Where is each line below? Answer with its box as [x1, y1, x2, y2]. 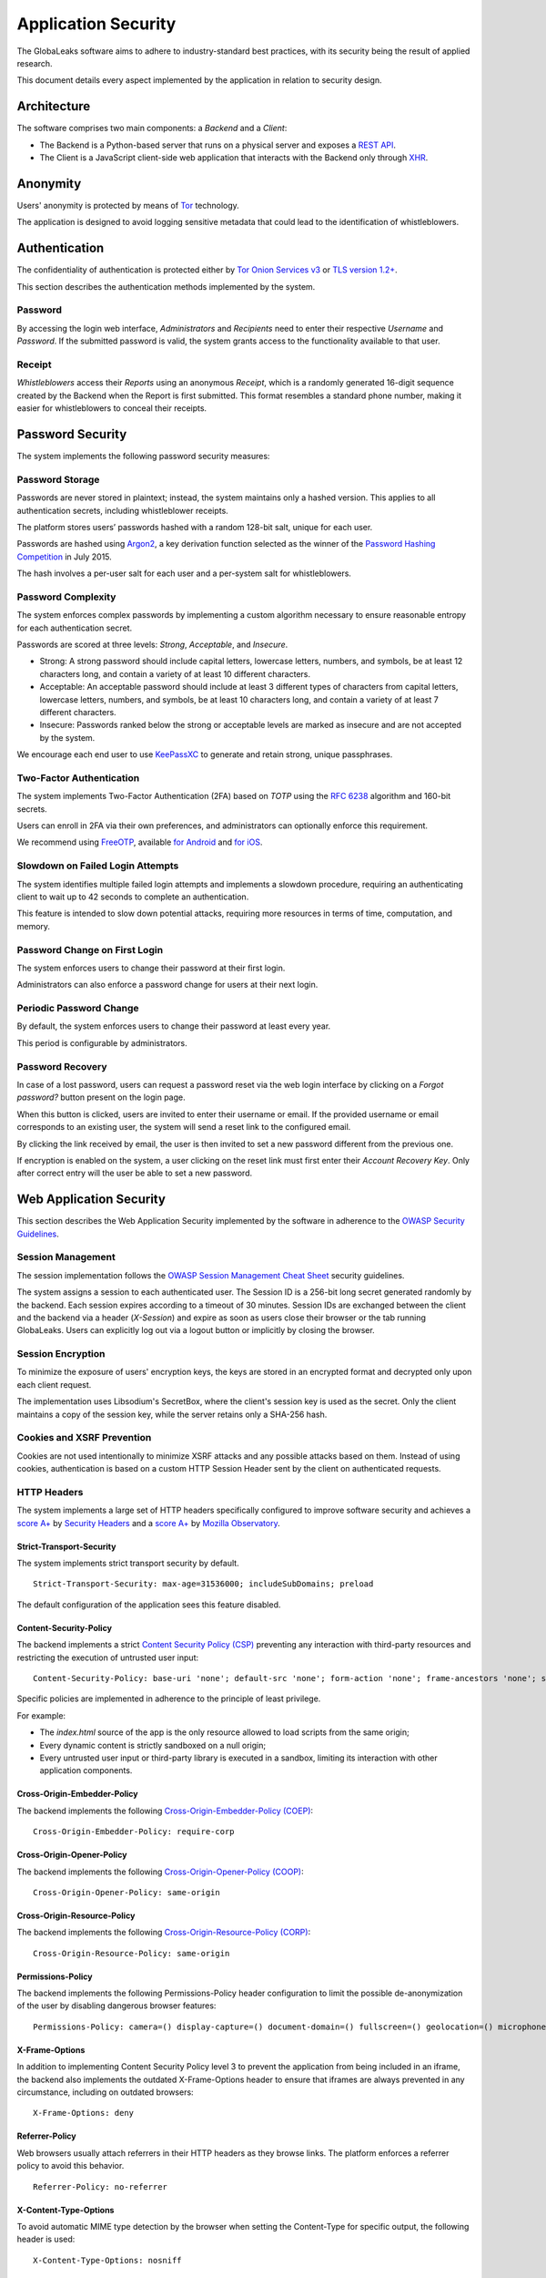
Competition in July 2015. [16, 551, 113, 562]
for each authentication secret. [16, 622, 133, 633]
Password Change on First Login [16, 943, 164, 956]
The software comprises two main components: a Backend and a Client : [16, 123, 288, 134]
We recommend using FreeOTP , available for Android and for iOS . [16, 836, 263, 847]
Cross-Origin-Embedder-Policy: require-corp [33, 1827, 236, 1837]
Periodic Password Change [16, 1002, 140, 1015]
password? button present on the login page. [16, 1092, 186, 1103]
